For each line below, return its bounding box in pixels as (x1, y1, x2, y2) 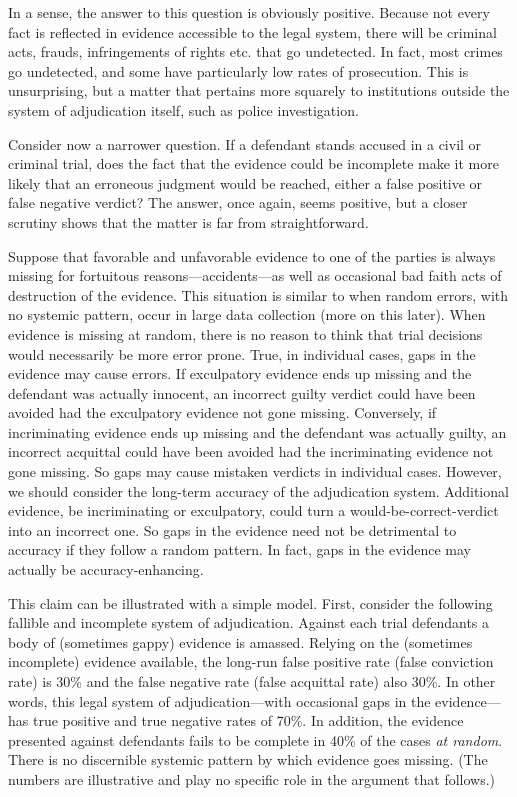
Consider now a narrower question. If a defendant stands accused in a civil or (8, 133, 482, 154)
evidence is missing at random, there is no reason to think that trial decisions (8, 323, 483, 344)
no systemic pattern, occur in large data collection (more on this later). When (8, 304, 486, 325)
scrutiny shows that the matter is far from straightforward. (8, 211, 369, 232)
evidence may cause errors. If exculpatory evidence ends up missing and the (8, 363, 472, 384)
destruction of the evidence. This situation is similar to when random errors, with (8, 284, 509, 305)
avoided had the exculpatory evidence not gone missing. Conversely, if (8, 402, 437, 423)
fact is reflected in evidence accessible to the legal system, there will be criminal (8, 21, 497, 42)
